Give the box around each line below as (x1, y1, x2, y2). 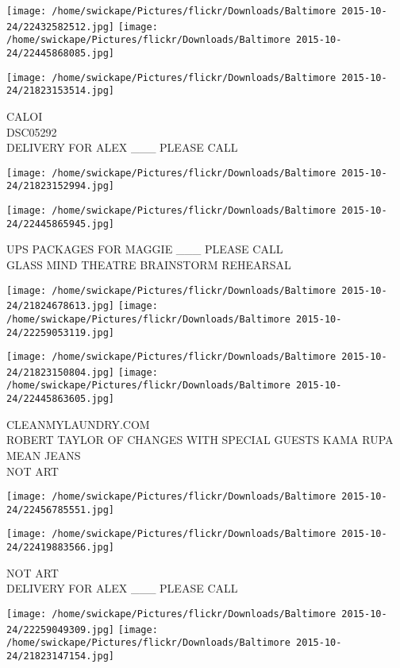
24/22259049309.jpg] (6, 624, 115, 635)
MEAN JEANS (6, 446, 81, 463)
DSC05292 (6, 123, 57, 140)
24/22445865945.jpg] (6, 218, 115, 230)
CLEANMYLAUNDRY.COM (6, 415, 150, 432)
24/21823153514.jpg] (6, 85, 115, 97)
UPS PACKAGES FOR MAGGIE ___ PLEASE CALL (6, 241, 283, 257)
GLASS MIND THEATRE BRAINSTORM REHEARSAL (6, 256, 291, 272)
